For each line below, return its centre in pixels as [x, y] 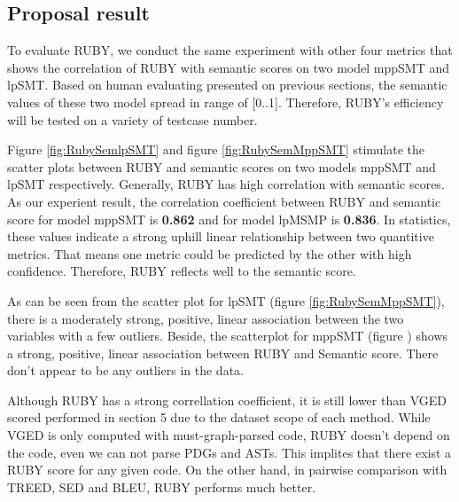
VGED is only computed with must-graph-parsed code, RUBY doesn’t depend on [229, 435]
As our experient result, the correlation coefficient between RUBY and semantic [224, 201]
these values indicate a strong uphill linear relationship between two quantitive [221, 236]
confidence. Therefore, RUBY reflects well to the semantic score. [182, 271]
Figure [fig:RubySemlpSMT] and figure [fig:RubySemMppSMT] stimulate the [216, 149]
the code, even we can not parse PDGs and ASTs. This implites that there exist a [229, 452]
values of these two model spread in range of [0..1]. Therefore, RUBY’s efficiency [226, 102]
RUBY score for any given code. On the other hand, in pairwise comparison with [227, 470]
